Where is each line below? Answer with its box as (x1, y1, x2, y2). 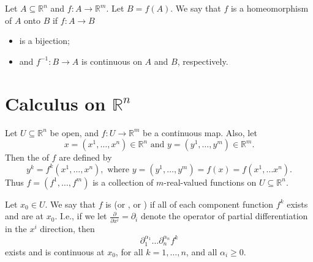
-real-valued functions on (164, 175, 257, 188)
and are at (5, 209, 44, 222)
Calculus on (5, 90, 106, 115)
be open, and (50, 126, 99, 139)
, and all (186, 245, 217, 258)
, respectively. (177, 54, 228, 67)
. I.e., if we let (55, 209, 107, 222)
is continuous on (81, 54, 142, 67)
